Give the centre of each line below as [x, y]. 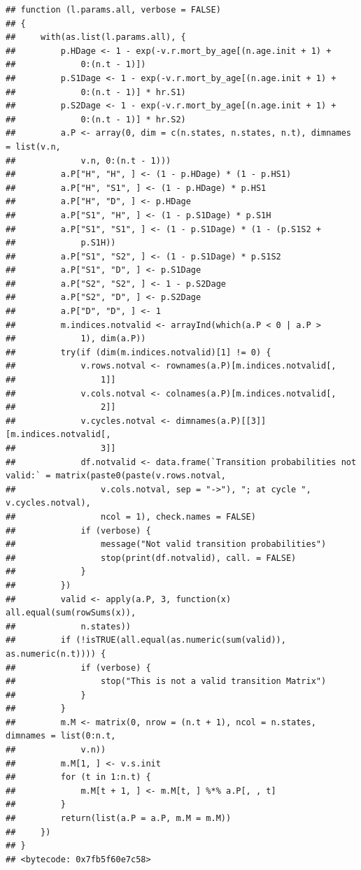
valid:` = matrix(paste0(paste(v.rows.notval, [116, 476]
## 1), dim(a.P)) [76, 339]
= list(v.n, [33, 147]
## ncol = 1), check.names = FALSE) [131, 516]
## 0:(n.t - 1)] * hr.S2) [96, 119]
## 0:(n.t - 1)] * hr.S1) [96, 92]
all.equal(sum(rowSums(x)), [71, 613]
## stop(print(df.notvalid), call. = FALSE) [151, 558]
